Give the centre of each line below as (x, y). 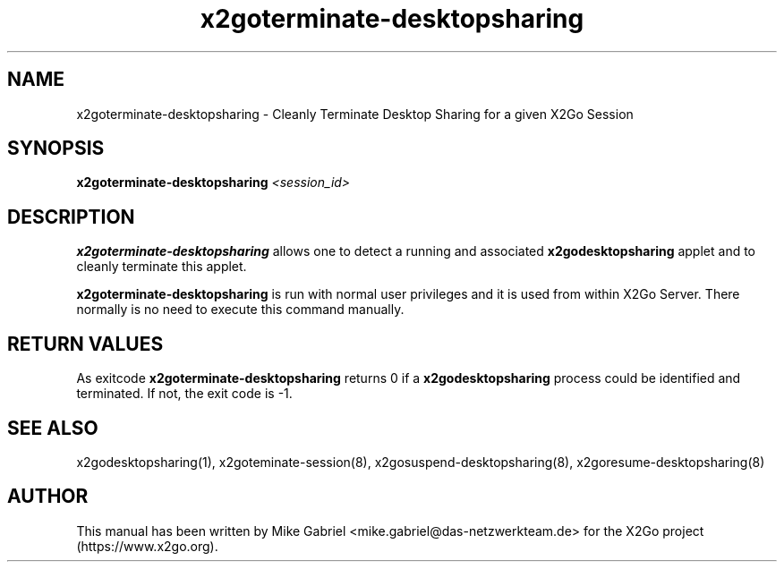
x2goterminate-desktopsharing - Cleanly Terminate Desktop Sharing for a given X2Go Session (355, 114)
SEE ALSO (53, 428)
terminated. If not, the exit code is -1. (184, 394)
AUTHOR (48, 497)
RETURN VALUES (85, 344)
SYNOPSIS (56, 149)
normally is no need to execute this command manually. (240, 310)
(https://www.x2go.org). (147, 546)
